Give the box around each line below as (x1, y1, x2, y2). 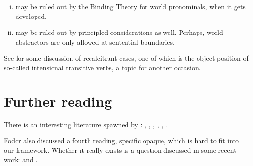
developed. (15, 11, 47, 21)
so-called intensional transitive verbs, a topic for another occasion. (4, 62, 201, 72)
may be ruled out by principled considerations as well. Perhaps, (15, 27, 205, 37)
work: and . (4, 154, 38, 165)
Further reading (4, 91, 112, 111)
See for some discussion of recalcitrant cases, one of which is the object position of (4, 53, 249, 63)
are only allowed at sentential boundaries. (51, 36, 175, 47)
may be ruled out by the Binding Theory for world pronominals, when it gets (15, 1, 246, 11)
